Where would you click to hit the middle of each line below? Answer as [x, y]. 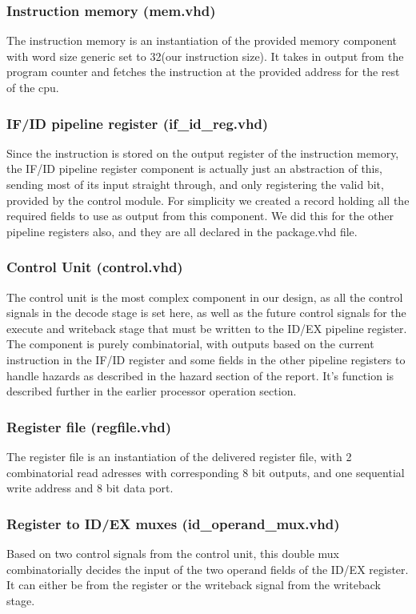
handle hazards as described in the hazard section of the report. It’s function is [200, 375]
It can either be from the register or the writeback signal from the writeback [194, 585]
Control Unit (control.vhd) [95, 267]
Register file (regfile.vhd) [89, 426]
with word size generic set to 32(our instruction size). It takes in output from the [205, 56]
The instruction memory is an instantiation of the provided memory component [202, 40]
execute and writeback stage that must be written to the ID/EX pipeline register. [207, 328]
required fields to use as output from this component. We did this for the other [200, 216]
